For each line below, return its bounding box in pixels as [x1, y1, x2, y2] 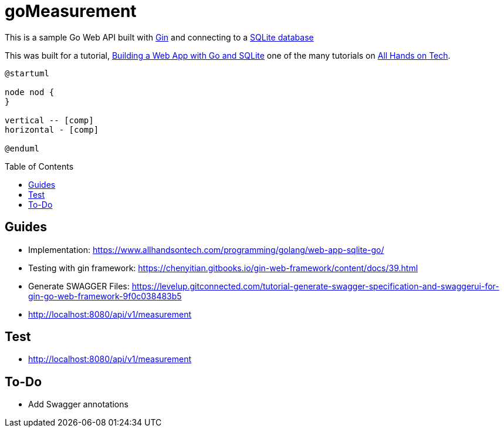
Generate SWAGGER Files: [28, 281, 130, 291]
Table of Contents [5, 161, 74, 171]
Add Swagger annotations [28, 399, 128, 410]
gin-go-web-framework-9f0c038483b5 [28, 291, 182, 301]
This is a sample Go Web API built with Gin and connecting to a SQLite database [5, 32, 314, 42]
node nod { [5, 87, 55, 97]
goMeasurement [5, 1, 137, 21]
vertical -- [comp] [5, 115, 94, 125]
